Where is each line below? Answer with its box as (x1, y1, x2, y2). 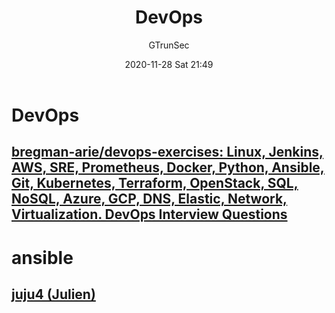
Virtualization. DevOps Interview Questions (11, 206, 288, 223)
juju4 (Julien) (11, 286, 96, 303)
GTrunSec (148, 39, 190, 51)
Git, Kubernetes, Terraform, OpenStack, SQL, (11, 175, 299, 192)
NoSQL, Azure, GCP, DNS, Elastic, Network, (11, 191, 288, 208)
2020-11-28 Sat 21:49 (124, 58, 214, 70)
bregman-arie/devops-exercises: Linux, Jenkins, (11, 144, 324, 161)
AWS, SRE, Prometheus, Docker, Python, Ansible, (11, 159, 325, 176)
